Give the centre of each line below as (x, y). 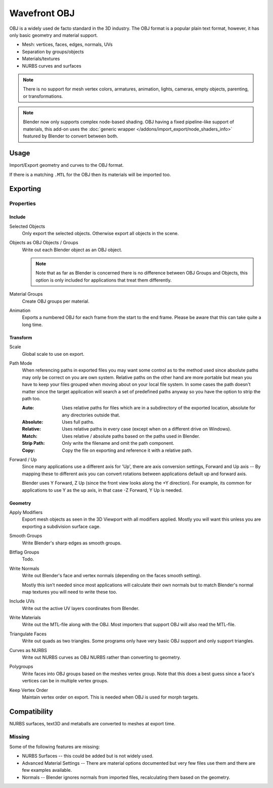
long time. (32, 325)
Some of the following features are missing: (55, 747)
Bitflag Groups (24, 552)
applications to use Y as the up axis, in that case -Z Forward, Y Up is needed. (102, 490)
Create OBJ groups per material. (56, 301)
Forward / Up (23, 459)
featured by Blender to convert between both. (71, 136)
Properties (23, 204)
